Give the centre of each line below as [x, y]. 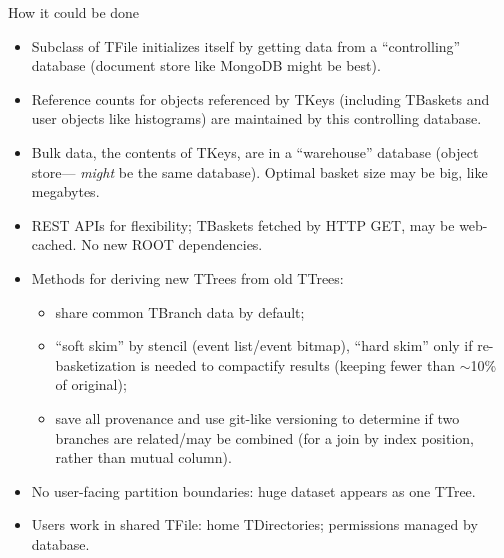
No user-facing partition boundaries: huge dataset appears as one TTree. [253, 490]
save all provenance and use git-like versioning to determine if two [257, 417]
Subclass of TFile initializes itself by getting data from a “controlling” [246, 45]
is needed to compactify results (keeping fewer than [297, 364]
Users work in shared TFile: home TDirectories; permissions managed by [254, 524]
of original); [91, 384]
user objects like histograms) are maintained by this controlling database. [256, 118]
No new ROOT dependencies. [172, 244]
